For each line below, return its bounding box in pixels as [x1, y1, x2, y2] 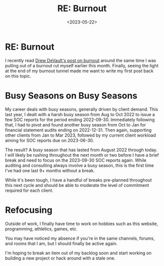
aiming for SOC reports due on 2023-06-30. [5, 137, 94, 143]
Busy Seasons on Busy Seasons [5, 90, 138, 101]
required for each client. [5, 187, 54, 193]
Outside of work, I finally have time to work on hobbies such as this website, [5, 221, 158, 226]
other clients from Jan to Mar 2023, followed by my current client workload [5, 132, 156, 138]
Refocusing [5, 205, 53, 215]
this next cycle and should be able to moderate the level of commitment [5, 182, 149, 188]
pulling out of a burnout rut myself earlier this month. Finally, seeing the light [5, 62, 159, 68]
